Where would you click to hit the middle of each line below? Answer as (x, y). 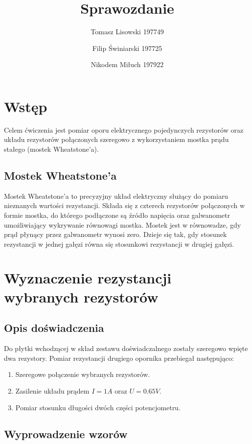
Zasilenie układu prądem (52, 390)
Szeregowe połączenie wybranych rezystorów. (83, 374)
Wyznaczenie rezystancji (88, 277)
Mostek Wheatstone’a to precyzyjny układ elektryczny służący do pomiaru (116, 196)
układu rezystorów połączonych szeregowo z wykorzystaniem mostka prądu (116, 139)
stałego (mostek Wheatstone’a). (51, 149)
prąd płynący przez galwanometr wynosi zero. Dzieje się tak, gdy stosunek (115, 234)
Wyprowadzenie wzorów (66, 433)
